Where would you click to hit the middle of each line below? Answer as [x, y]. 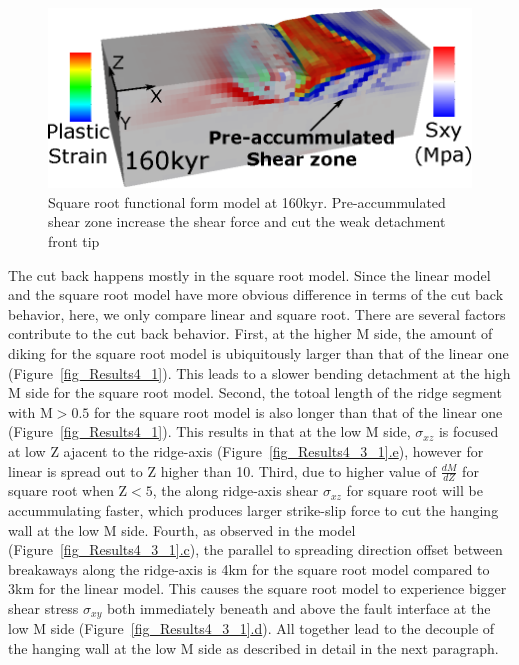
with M [30, 411]
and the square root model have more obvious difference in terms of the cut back [256, 294]
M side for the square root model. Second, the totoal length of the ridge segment [255, 392]
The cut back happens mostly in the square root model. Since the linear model [249, 274]
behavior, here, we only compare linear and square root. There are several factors [257, 313]
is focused [468, 431]
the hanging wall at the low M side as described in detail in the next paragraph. [253, 648]
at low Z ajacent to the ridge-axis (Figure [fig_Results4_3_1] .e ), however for [246, 451]
